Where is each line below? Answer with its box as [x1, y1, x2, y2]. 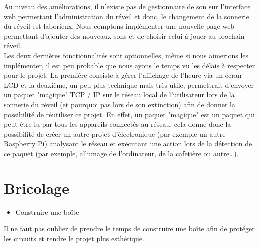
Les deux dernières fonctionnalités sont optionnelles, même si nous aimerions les [4, 50, 249, 60]
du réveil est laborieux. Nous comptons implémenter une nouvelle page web [4, 21, 235, 31]
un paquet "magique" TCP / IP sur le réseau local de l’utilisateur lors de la [4, 89, 235, 100]
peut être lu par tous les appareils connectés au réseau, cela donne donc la [4, 119, 231, 129]
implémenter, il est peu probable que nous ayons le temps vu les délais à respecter [4, 60, 255, 70]
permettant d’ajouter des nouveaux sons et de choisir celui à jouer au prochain [4, 30, 245, 41]
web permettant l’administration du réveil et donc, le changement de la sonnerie [4, 11, 249, 21]
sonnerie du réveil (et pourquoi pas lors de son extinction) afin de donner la [4, 99, 235, 109]
